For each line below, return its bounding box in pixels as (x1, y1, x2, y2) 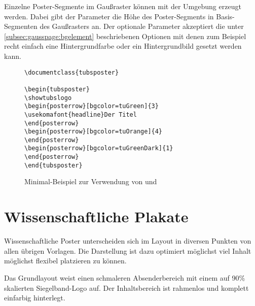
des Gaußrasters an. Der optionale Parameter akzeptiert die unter (40, 21, 244, 31)
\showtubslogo (24, 94, 72, 101)
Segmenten (4, 21, 38, 31)
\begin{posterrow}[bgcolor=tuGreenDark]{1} (24, 145, 173, 152)
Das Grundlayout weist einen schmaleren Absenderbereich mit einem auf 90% (4, 272, 245, 283)
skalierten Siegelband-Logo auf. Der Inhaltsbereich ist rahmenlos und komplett (4, 282, 249, 293)
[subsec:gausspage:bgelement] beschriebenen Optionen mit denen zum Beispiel (4, 30, 246, 41)
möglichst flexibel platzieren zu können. (4, 255, 127, 266)
